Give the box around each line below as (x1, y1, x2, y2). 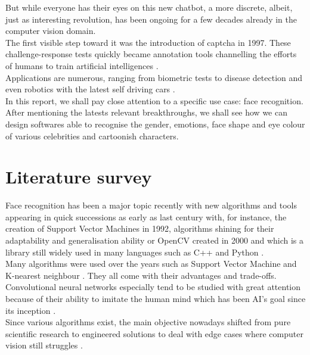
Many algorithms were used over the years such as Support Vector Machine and (5, 257, 297, 270)
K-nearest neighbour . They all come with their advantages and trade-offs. (5, 269, 277, 281)
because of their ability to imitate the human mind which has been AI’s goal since (5, 292, 306, 304)
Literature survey (5, 164, 152, 189)
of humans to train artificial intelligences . (5, 59, 159, 71)
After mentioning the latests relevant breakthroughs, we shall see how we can (5, 106, 287, 119)
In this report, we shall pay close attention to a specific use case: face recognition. (5, 94, 303, 107)
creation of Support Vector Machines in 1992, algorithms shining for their (5, 222, 274, 235)
